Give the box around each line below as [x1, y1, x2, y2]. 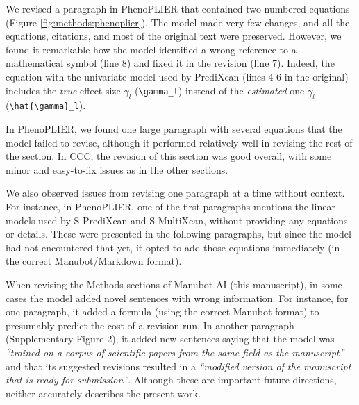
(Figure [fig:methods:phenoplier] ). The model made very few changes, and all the [6, 15, 350, 29]
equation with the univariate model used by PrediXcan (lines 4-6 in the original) [6, 69, 349, 83]
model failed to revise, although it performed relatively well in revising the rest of [6, 135, 353, 149]
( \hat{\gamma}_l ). [6, 98, 86, 113]
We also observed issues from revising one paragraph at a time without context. [6, 185, 345, 200]
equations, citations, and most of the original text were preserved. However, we [6, 28, 342, 43]
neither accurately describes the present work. [6, 386, 201, 400]
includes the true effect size [6, 83, 121, 97]
